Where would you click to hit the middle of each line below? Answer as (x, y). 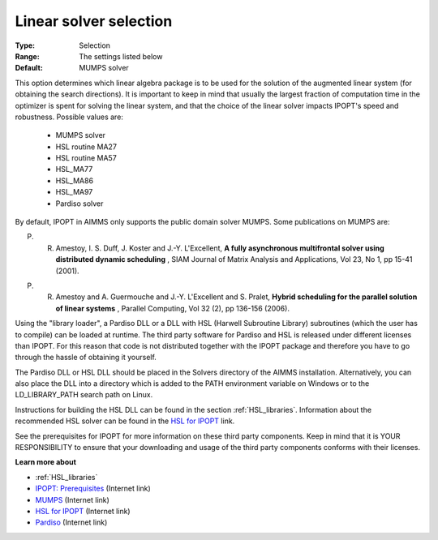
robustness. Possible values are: (69, 117)
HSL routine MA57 (86, 158)
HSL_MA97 (74, 192)
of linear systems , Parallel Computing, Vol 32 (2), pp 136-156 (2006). (172, 308)
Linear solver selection (94, 21)
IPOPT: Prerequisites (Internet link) (93, 489)
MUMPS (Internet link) (72, 499)
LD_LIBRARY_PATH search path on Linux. (84, 395)
